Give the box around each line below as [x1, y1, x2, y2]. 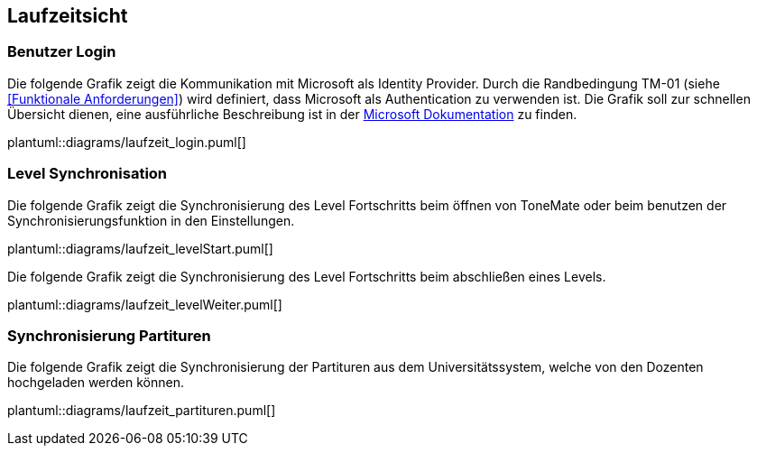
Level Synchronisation [7, 164, 168, 183]
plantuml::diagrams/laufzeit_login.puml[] [7, 134, 246, 150]
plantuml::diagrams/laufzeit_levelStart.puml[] [7, 240, 273, 256]
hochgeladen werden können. [7, 374, 185, 391]
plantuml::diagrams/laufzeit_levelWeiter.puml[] [7, 296, 282, 312]
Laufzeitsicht [7, 5, 128, 27]
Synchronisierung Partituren [7, 326, 211, 345]
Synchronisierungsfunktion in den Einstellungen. [7, 212, 295, 228]
